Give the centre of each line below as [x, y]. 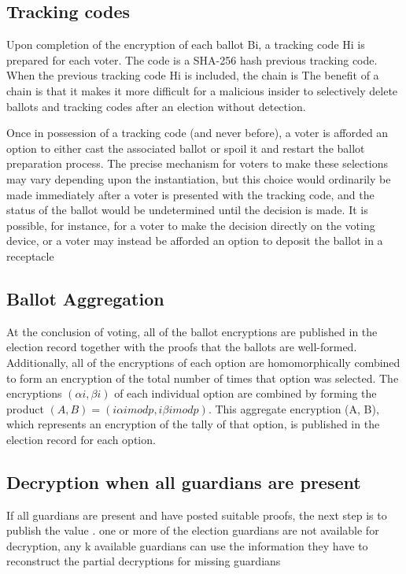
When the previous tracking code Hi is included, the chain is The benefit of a [193, 75]
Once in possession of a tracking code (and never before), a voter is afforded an [197, 133]
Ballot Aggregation [85, 298]
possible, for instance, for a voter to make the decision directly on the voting [191, 225]
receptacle [30, 256]
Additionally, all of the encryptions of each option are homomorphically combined [203, 362]
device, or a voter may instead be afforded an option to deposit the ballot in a [195, 241]
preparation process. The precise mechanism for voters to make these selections [197, 163]
